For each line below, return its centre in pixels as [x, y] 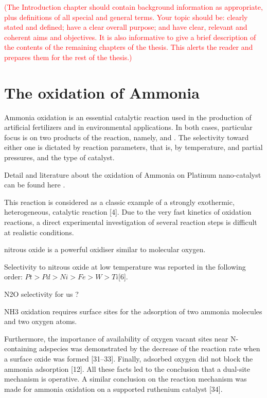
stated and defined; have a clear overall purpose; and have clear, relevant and [126, 27]
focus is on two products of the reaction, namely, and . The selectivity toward [127, 137]
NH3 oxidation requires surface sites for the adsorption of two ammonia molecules [133, 311]
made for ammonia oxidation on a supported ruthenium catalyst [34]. [113, 388]
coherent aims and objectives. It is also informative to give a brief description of [130, 37]
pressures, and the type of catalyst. [59, 157]
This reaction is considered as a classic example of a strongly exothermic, [119, 202]
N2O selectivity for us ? [41, 294]
